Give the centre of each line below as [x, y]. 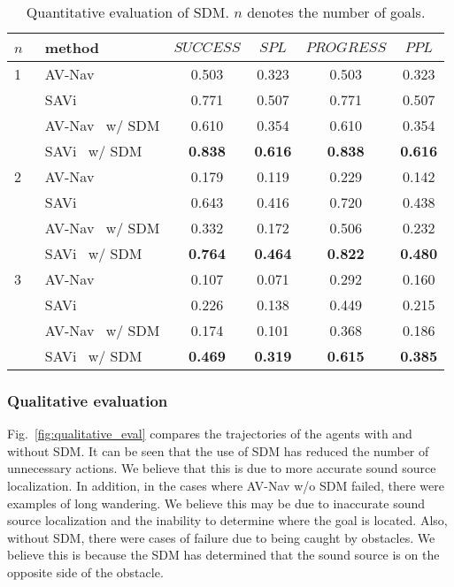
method [72, 47]
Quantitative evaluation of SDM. [127, 12]
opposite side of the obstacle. [85, 572]
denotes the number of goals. [336, 12]
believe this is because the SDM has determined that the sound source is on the [223, 555]
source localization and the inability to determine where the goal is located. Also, [227, 520]
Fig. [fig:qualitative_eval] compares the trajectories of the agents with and [210, 434]
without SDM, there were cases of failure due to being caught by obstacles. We [221, 537]
